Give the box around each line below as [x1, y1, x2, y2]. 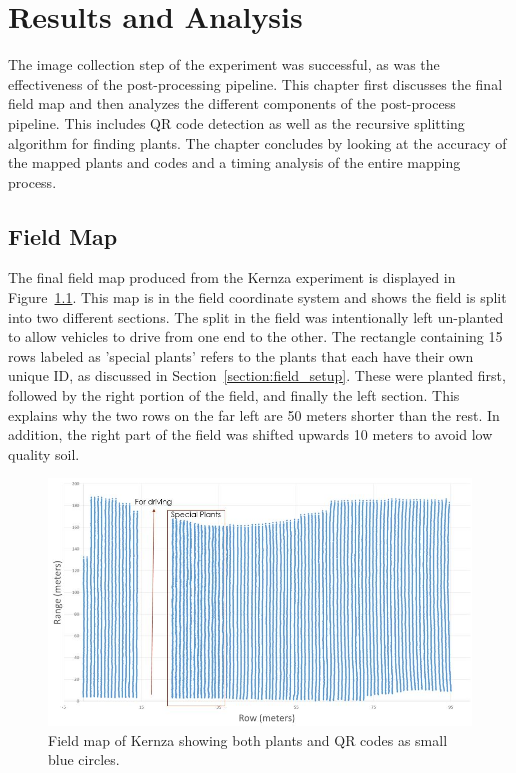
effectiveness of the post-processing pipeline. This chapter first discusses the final [8, 73, 503, 94]
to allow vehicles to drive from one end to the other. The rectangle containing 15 [8, 326, 503, 347]
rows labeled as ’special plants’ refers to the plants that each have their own [8, 345, 474, 366]
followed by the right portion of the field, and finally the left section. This [8, 385, 460, 406]
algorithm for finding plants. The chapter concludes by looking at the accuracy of [8, 132, 507, 153]
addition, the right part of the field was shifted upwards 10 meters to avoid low [8, 424, 493, 445]
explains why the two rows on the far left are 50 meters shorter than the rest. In [8, 404, 500, 425]
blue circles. [48, 749, 120, 770]
